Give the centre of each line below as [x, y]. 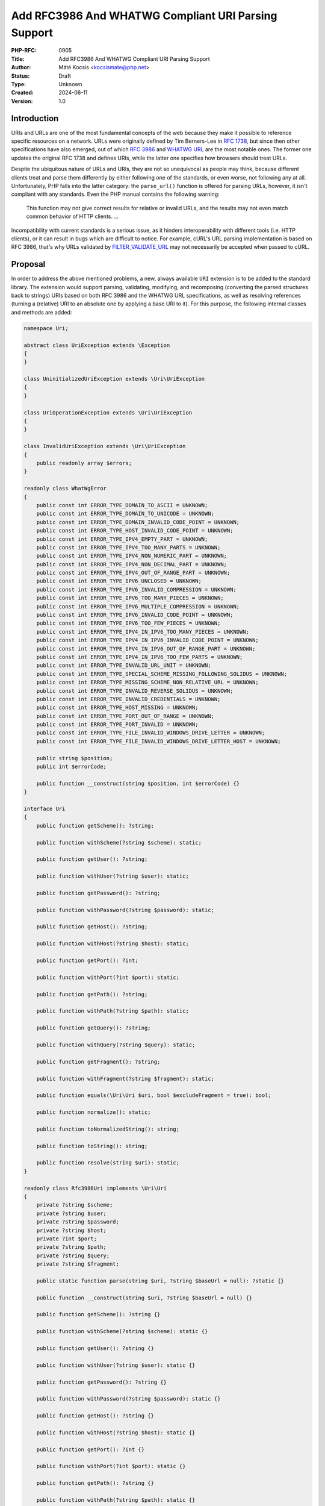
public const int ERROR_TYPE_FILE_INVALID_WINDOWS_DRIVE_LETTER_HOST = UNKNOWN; [159, 741]
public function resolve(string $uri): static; [108, 1163]
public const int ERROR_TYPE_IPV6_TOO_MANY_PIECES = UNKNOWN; [130, 598]
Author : [21, 67]
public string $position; [75, 758]
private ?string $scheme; [75, 1205]
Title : [18, 59]
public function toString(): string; [92, 1146]
